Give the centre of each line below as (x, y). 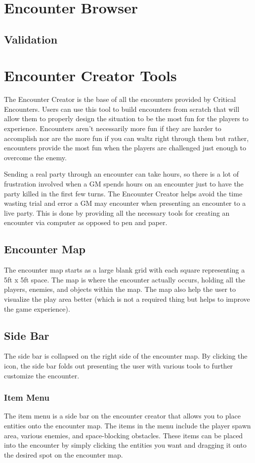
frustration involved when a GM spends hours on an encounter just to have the (124, 184)
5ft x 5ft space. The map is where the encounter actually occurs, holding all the (125, 279)
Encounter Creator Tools (90, 75)
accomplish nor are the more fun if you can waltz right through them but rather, (127, 138)
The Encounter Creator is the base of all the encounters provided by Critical (120, 99)
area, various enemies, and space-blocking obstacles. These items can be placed (124, 435)
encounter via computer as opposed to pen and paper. (86, 222)
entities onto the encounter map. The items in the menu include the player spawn (127, 425)
